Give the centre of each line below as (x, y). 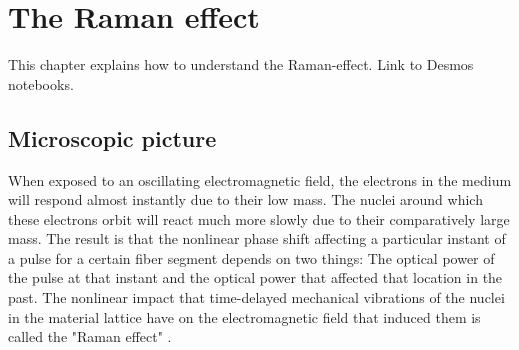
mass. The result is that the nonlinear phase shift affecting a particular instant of (257, 238)
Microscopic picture (112, 137)
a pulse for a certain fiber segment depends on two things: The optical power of (251, 257)
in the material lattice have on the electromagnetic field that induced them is (244, 316)
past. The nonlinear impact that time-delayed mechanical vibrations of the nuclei (256, 297)
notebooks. (41, 83)
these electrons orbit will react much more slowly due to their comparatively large (259, 218)
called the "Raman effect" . (90, 336)
